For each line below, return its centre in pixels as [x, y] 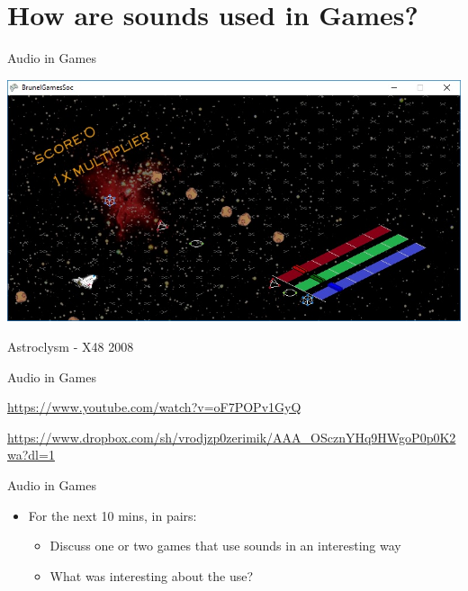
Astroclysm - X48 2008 [71, 347]
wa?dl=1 [31, 455]
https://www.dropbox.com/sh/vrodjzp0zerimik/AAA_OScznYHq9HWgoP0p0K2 [232, 437]
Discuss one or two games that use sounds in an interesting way [225, 546]
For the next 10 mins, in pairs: [112, 515]
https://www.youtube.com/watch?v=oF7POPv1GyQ [154, 407]
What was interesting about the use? [152, 575]
